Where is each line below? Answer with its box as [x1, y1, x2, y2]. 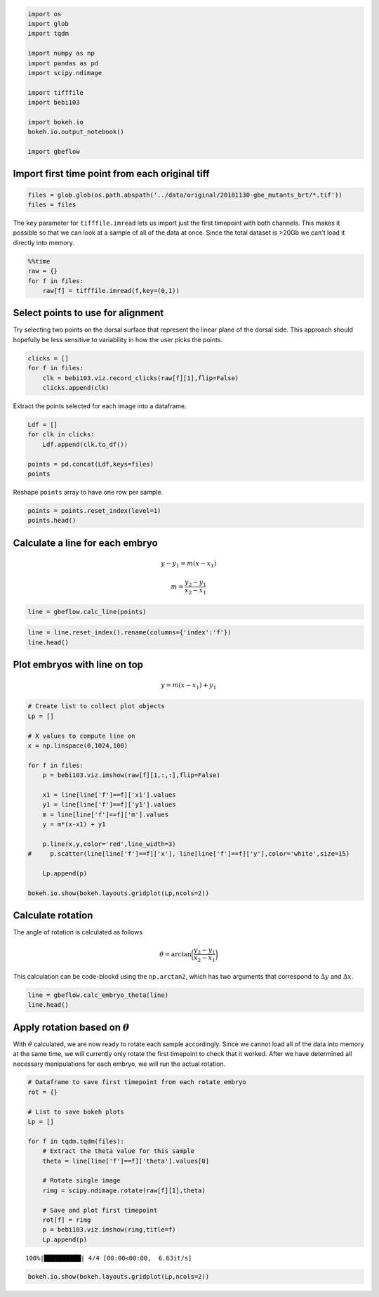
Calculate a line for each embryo [13, 537, 158, 549]
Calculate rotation [13, 910, 93, 922]
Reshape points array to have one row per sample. [13, 488, 164, 496]
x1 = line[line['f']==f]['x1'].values [42, 790, 176, 799]
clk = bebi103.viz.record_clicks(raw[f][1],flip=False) [42, 374, 239, 382]
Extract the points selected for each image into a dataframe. [13, 402, 187, 410]
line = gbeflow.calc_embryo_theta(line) [27, 991, 168, 999]
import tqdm [27, 30, 69, 38]
